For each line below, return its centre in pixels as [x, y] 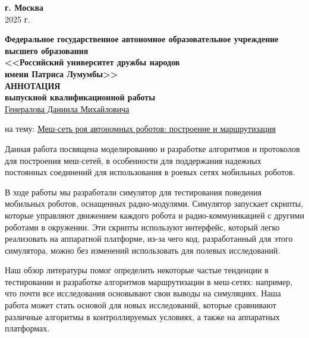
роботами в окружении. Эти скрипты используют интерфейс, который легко [142, 227]
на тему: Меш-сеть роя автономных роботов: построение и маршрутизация [140, 129]
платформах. [27, 328]
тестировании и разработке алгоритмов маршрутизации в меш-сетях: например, [149, 281]
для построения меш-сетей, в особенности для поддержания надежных [133, 160]
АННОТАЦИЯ [33, 85]
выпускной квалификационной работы [80, 97]
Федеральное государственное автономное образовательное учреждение [142, 39]
